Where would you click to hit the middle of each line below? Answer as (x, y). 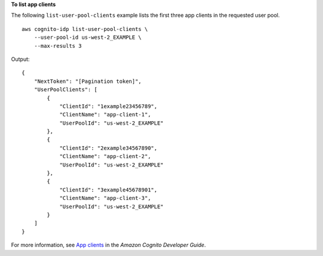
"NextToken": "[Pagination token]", (88, 81)
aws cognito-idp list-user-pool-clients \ (85, 29)
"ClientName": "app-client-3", (105, 198)
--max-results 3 (58, 46)
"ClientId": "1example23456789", (109, 106)
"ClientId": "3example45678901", (109, 190)
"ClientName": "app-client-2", (105, 156)
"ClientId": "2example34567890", (109, 148)
